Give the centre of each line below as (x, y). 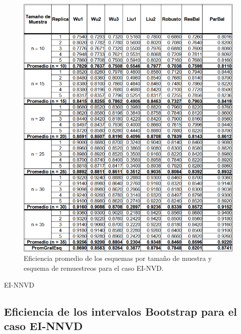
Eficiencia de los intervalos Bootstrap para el (120, 311)
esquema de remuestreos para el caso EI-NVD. (94, 268)
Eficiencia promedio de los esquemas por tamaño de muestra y (118, 258)
